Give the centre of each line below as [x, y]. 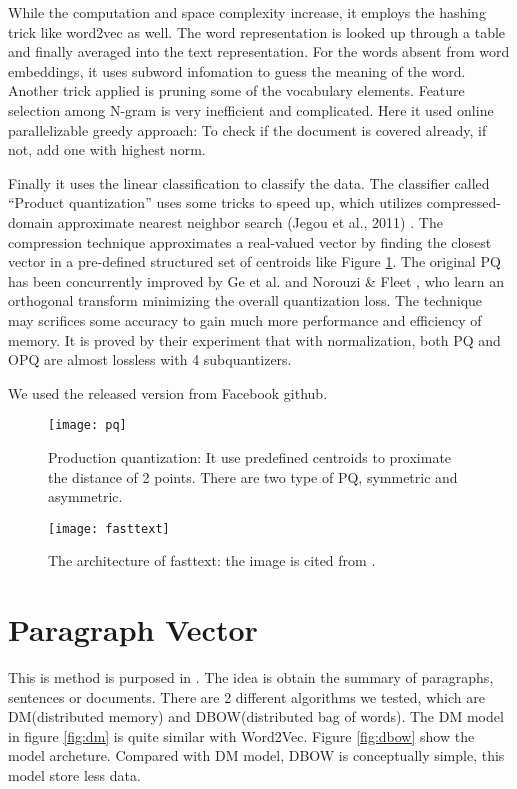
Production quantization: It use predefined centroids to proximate [250, 456]
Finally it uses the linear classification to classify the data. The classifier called [249, 182]
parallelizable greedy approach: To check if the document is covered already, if [247, 129]
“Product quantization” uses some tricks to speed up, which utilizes [215, 202]
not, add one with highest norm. [107, 149]
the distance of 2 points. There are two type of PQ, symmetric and [253, 476]
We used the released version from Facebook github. [168, 392]
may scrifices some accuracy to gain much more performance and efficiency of [245, 319]
